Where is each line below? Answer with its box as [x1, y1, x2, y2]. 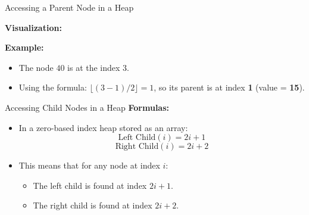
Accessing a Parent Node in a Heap [5, 1, 134, 13]
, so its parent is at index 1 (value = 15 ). [154, 81, 305, 94]
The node [18, 61, 54, 73]
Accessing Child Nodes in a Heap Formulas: [5, 101, 170, 113]
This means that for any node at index [18, 159, 160, 172]
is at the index [67, 61, 120, 73]
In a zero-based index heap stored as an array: [18, 121, 188, 133]
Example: [5, 41, 44, 54]
